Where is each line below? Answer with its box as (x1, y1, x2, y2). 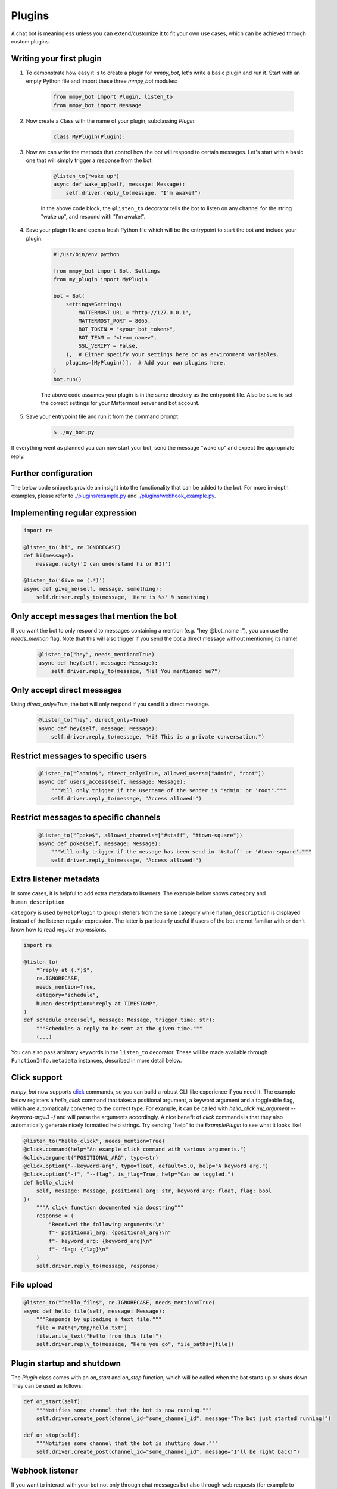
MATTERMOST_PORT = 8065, (78, 317, 151, 324)
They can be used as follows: (11, 1382, 83, 1390)
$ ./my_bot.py (53, 429, 95, 436)
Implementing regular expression (11, 507, 137, 518)
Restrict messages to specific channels (11, 812, 161, 823)
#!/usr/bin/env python (53, 251, 120, 257)
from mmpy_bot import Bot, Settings (53, 267, 161, 274)
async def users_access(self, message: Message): (38, 778, 186, 786)
